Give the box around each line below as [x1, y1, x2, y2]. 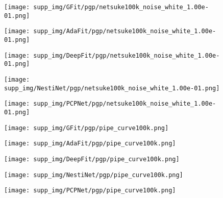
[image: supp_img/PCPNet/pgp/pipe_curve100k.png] [4, 187, 176, 194]
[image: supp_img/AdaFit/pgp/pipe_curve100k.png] [4, 140, 176, 147]
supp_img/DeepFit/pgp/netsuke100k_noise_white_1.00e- [33, 52, 220, 59]
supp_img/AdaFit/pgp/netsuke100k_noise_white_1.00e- [33, 28, 216, 35]
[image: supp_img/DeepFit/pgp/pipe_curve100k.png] [4, 155, 180, 163]
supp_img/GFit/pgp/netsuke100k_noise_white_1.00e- [33, 4, 209, 11]
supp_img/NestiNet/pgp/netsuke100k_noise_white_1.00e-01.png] [4, 84, 220, 92]
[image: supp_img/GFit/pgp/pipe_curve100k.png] [4, 124, 169, 132]
